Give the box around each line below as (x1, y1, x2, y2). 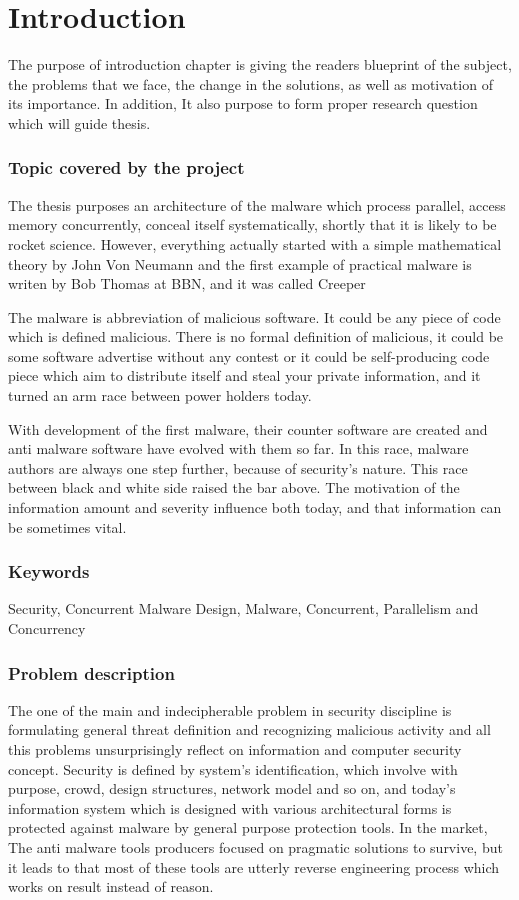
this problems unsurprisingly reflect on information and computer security (8, 739, 462, 760)
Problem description (8, 660, 175, 685)
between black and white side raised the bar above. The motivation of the (8, 477, 460, 498)
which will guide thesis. (8, 112, 151, 133)
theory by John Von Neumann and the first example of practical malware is (8, 253, 472, 274)
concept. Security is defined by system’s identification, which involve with (8, 758, 458, 779)
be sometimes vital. (8, 516, 127, 537)
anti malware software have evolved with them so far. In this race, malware (8, 438, 469, 459)
